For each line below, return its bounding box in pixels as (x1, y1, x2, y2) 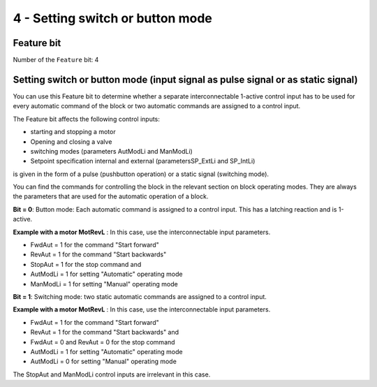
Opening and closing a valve (30, 137, 112, 146)
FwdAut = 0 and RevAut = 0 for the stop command (30, 337, 175, 346)
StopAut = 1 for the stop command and (30, 260, 142, 268)
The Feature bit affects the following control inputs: (13, 115, 161, 123)
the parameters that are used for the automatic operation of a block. (13, 192, 209, 200)
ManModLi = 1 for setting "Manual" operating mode (30, 279, 178, 288)
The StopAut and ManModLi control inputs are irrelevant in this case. (13, 370, 211, 379)
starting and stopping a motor (30, 128, 116, 136)
